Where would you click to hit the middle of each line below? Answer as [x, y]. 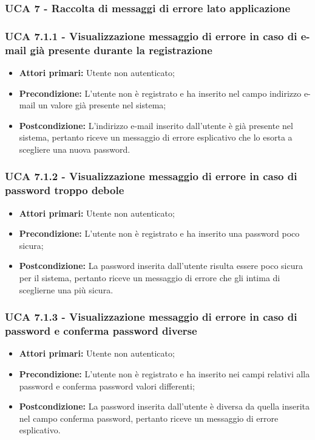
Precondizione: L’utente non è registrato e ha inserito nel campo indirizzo [160, 93]
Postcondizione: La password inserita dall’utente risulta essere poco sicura [161, 266]
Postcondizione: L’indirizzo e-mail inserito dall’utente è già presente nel [156, 125]
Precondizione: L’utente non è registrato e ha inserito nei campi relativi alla [164, 373]
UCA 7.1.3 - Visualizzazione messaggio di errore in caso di [151, 317]
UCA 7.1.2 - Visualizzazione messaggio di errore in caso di [151, 176]
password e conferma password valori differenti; [107, 386]
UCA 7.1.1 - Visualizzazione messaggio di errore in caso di [151, 36]
